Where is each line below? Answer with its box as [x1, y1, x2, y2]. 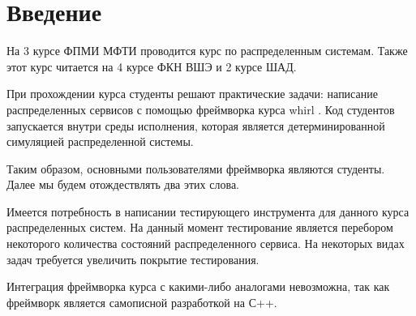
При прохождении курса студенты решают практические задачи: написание [6, 85, 378, 102]
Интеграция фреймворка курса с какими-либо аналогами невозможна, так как [6, 278, 390, 295]
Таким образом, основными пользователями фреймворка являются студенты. [6, 160, 385, 177]
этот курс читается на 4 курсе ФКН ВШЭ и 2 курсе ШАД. [6, 58, 297, 75]
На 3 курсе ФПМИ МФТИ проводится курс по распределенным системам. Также [6, 42, 408, 59]
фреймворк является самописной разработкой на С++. [6, 293, 277, 310]
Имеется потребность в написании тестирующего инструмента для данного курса [6, 203, 410, 220]
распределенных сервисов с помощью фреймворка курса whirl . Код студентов [6, 100, 395, 117]
